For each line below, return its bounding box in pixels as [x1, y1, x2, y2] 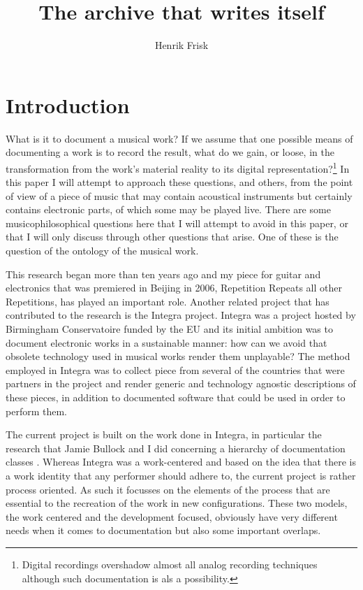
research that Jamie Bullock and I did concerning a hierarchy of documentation [6, 440, 346, 455]
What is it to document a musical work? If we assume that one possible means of [6, 131, 353, 145]
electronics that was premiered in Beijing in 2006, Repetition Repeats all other [6, 280, 343, 295]
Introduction [6, 90, 130, 119]
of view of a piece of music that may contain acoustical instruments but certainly [6, 188, 353, 203]
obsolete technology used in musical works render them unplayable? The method [6, 349, 350, 364]
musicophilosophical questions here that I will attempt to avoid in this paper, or [6, 215, 348, 230]
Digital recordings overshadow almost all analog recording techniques [22, 556, 318, 571]
